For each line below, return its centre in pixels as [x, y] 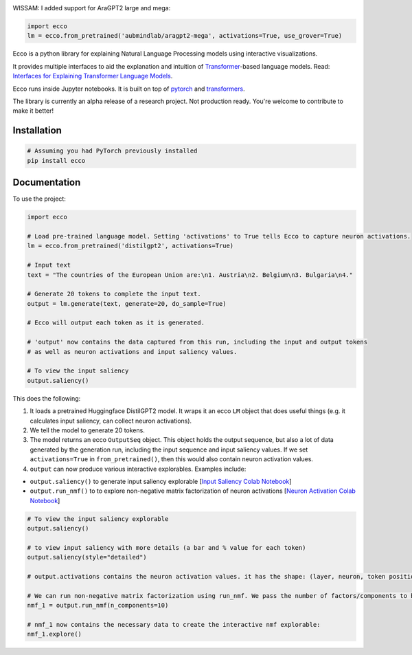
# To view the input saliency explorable [98, 519]
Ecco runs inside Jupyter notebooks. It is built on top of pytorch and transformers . [129, 89]
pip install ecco [56, 160]
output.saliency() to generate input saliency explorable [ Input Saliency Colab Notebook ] [161, 481]
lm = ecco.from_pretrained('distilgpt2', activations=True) [130, 246]
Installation [37, 131]
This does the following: [47, 398]
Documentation [47, 182]
